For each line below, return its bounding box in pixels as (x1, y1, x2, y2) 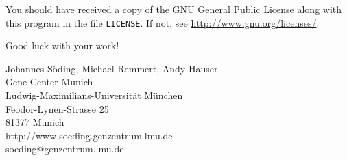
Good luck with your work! (5, 38, 119, 53)
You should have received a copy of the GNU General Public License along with (5, 2, 342, 16)
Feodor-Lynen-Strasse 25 (5, 101, 109, 116)
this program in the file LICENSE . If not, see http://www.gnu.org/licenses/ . (5, 15, 320, 29)
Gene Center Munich (5, 75, 93, 89)
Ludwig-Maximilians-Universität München (5, 88, 183, 103)
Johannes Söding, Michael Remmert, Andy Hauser (5, 61, 218, 75)
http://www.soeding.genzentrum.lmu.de (5, 128, 173, 142)
